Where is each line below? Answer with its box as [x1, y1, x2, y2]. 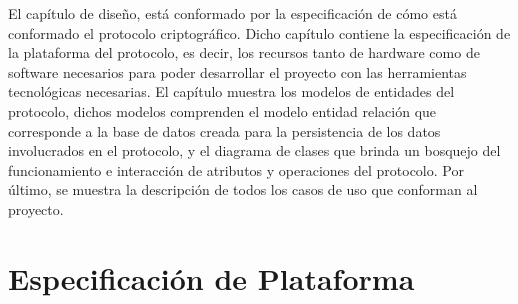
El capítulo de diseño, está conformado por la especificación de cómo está [8, 3, 457, 23]
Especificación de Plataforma [8, 257, 415, 298]
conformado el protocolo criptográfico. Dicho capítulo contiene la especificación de [8, 22, 511, 43]
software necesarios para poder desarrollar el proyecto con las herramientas [8, 61, 467, 82]
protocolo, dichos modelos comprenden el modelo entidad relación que [8, 100, 437, 121]
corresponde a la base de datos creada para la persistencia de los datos [8, 120, 441, 141]
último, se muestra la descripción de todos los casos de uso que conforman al [8, 179, 478, 200]
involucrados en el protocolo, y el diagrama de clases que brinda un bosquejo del [8, 140, 501, 161]
